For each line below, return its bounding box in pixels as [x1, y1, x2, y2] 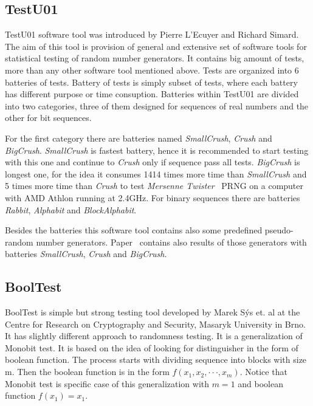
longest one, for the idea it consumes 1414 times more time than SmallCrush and [5, 167, 307, 180]
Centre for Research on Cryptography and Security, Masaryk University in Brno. [5, 317, 306, 330]
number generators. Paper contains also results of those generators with [36, 235, 307, 248]
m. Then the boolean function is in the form [5, 365, 170, 378]
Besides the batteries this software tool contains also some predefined [5, 224, 263, 236]
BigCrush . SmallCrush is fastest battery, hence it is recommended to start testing [5, 143, 309, 156]
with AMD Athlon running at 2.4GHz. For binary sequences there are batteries [5, 191, 300, 204]
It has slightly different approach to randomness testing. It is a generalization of [5, 329, 303, 342]
